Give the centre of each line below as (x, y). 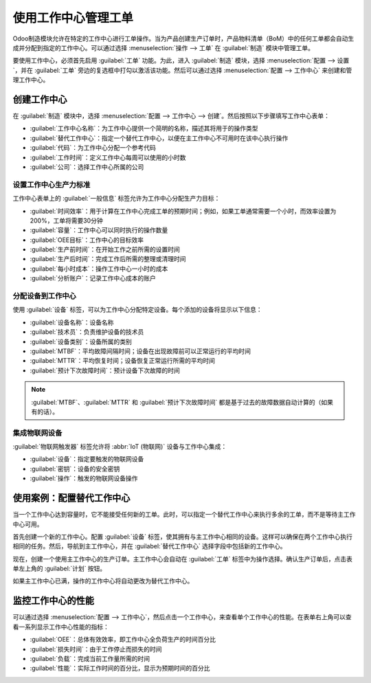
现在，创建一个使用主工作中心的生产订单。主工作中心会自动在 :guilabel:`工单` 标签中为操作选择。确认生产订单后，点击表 (183, 559)
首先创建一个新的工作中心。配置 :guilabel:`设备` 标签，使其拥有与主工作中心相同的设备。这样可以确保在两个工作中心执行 (183, 537)
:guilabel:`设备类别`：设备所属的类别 (81, 341)
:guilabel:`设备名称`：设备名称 (72, 322)
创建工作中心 (40, 99)
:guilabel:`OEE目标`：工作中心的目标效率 (87, 240)
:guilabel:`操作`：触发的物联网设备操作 (84, 478)
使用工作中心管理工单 (73, 18)
